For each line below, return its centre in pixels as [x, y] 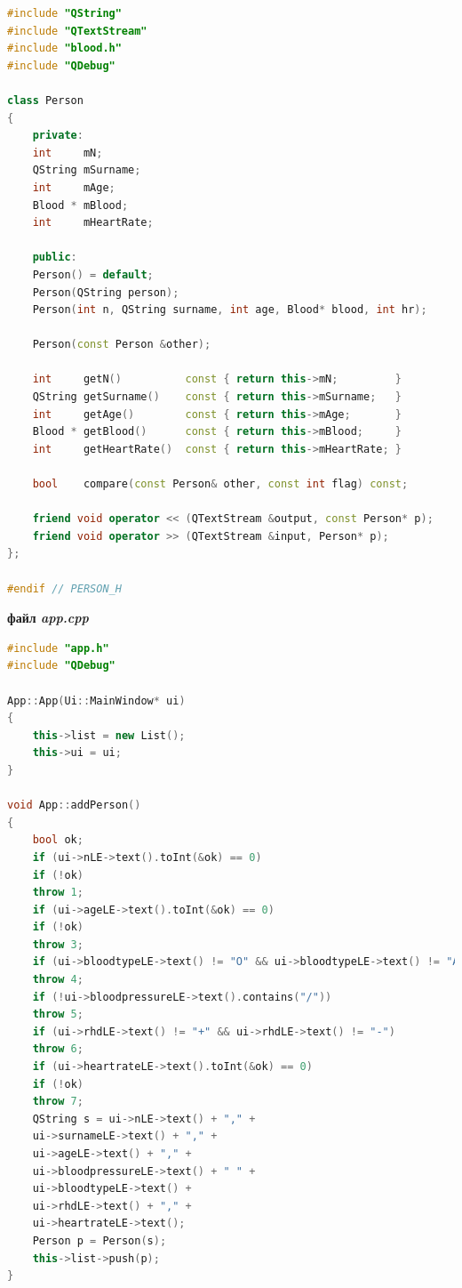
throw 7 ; [58, 1102]
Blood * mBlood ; [80, 205]
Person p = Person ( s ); [100, 1240]
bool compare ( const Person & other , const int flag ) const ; [220, 484]
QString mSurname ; [87, 170]
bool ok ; [58, 840]
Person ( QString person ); [106, 292]
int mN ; [68, 153]
